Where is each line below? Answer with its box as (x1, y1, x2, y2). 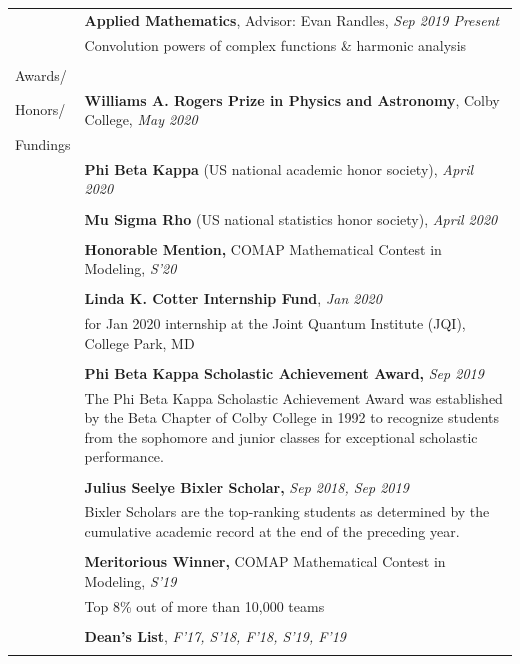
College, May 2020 (84, 109, 198, 130)
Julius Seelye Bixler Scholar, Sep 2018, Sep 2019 (84, 476, 409, 497)
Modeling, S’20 (84, 258, 177, 279)
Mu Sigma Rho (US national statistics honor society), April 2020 (84, 208, 498, 229)
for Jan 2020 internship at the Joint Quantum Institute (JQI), (84, 313, 466, 334)
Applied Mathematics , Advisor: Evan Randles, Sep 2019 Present (84, 9, 500, 30)
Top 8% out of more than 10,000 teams (84, 595, 325, 616)
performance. (84, 446, 164, 467)
